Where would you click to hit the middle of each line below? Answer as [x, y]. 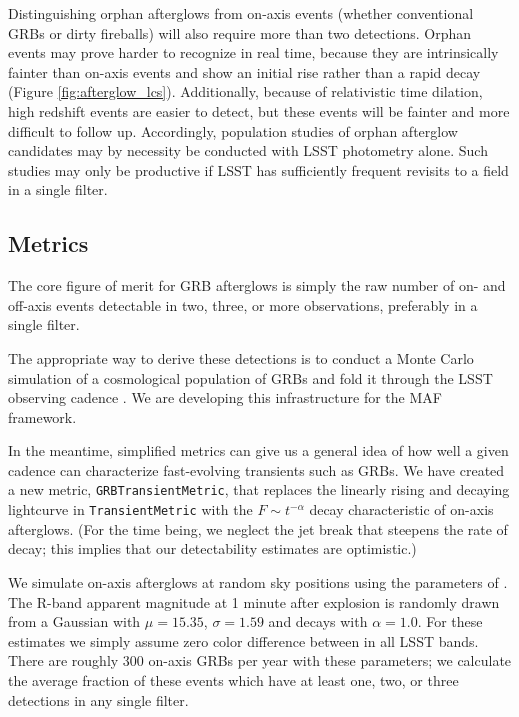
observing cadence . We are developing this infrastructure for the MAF [225, 397]
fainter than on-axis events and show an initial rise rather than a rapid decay [244, 71]
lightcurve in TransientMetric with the [130, 509]
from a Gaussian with [74, 621]
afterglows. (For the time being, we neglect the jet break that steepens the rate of [258, 528]
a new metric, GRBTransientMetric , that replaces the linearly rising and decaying [259, 489]
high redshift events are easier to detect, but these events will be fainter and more [259, 110]
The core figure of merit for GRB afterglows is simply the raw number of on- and [257, 285]
